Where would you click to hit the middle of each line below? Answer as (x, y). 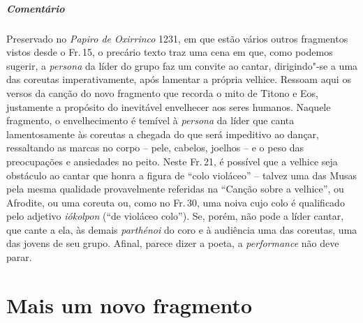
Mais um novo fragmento (129, 305)
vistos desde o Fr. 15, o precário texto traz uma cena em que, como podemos (170, 52)
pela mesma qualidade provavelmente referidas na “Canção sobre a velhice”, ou (175, 189)
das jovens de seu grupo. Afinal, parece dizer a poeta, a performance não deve (173, 243)
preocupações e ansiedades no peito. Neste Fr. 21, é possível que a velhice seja (172, 161)
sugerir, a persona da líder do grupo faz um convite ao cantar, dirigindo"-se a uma (182, 65)
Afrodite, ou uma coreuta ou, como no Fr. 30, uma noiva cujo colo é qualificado (176, 202)
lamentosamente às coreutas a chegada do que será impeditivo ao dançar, (163, 134)
